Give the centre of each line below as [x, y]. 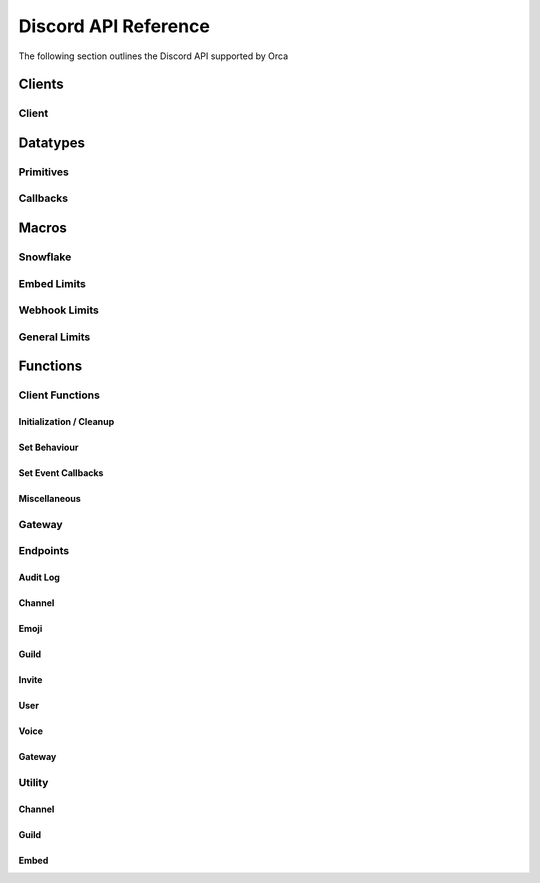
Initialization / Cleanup [66, 422]
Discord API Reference [114, 26]
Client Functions [59, 395]
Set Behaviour [48, 447]
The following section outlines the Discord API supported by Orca [153, 56]
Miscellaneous [50, 499]
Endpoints [44, 551]
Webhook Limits [58, 310]
